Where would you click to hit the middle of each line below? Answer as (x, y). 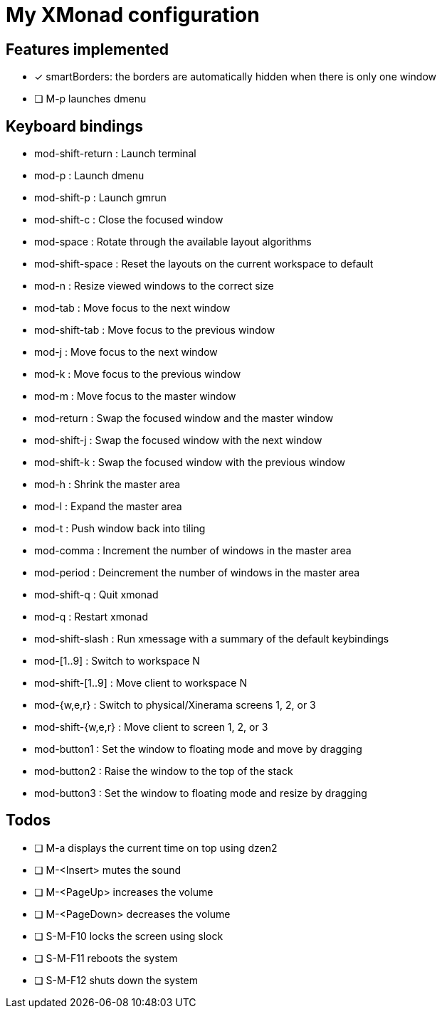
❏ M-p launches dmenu (90, 99)
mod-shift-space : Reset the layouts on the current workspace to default (204, 264)
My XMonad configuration (133, 15)
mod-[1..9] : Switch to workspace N (117, 661)
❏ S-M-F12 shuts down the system (116, 980)
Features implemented (87, 49)
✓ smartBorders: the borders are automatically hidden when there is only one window (236, 77)
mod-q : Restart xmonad (91, 617)
